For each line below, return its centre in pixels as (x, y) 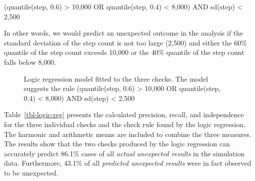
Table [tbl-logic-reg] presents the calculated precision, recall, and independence (124, 114)
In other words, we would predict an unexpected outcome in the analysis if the (124, 33)
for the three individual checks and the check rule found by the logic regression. (125, 124)
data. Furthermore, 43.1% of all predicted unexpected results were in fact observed (128, 163)
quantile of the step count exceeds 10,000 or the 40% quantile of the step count (124, 52)
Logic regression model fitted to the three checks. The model (116, 78)
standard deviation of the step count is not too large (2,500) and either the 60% (126, 42)
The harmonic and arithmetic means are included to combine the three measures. (128, 134)
